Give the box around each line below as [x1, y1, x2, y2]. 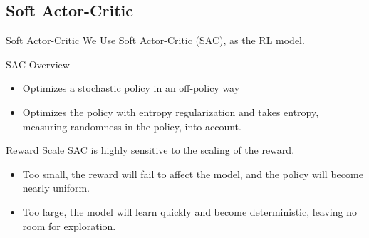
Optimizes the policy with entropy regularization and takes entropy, [22, 104, 319, 119]
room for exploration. [22, 218, 116, 233]
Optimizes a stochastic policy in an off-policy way [22, 81, 240, 95]
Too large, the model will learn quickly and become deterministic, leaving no [22, 204, 357, 219]
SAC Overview [6, 56, 70, 71]
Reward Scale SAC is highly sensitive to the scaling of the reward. [6, 143, 295, 157]
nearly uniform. [22, 180, 90, 195]
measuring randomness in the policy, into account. [22, 118, 241, 133]
